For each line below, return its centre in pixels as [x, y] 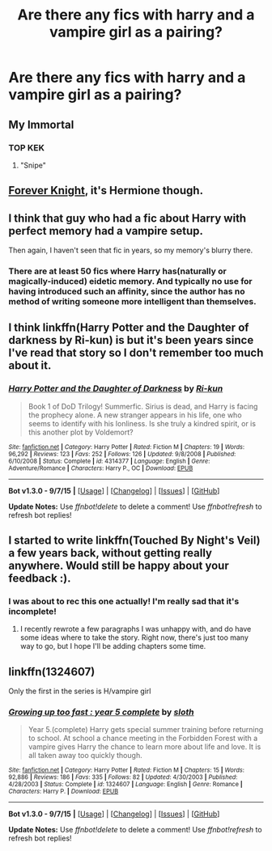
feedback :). [40, 579]
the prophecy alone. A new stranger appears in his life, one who [135, 415]
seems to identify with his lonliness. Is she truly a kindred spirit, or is [142, 423]
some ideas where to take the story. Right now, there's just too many [134, 637]
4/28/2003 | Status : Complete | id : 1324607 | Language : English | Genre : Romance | [125, 785]
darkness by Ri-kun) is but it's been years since [131, 340]
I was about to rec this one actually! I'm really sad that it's [124, 601]
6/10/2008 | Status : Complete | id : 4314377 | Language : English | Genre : [109, 461]
